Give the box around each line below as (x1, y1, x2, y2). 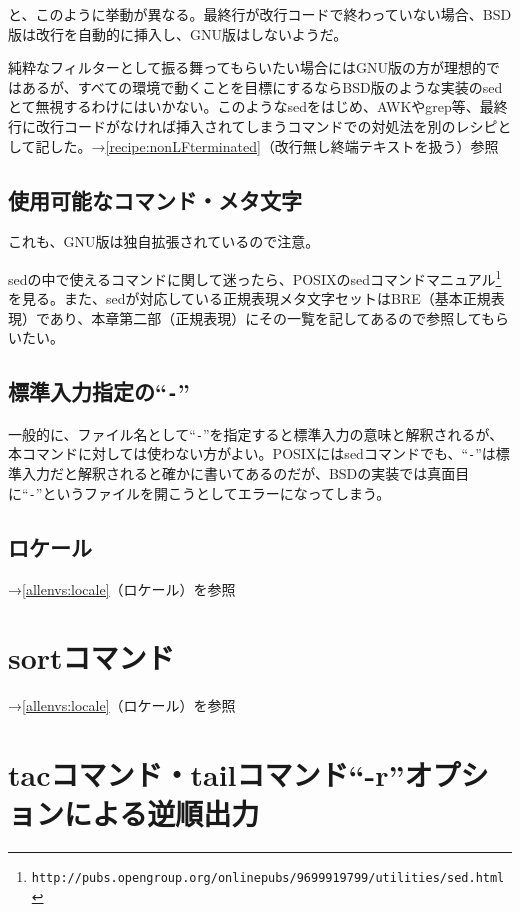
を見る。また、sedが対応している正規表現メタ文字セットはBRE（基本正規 (8, 288, 491, 309)
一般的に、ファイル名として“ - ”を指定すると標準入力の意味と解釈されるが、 (8, 423, 504, 444)
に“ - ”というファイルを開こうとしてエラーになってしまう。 (8, 482, 391, 503)
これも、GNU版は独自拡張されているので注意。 (8, 231, 320, 252)
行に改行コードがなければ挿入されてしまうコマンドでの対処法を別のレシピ (8, 115, 498, 136)
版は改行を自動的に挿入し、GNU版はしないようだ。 (8, 23, 348, 44)
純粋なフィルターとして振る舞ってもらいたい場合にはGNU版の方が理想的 (8, 57, 486, 78)
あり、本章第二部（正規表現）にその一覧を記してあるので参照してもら (49, 307, 510, 328)
